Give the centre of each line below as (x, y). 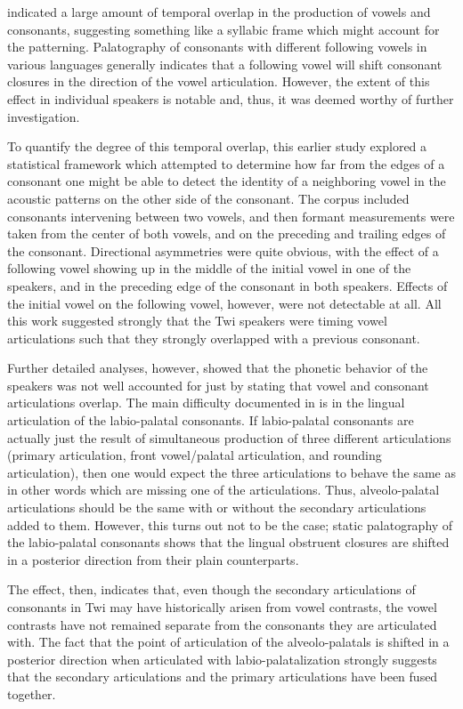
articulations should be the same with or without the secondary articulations (217, 508)
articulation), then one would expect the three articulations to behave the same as (231, 472)
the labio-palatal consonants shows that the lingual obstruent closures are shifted (228, 542)
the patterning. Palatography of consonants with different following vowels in (217, 47)
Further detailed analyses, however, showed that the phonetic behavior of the (218, 368)
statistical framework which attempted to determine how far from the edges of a (226, 163)
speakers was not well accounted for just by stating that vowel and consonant (218, 385)
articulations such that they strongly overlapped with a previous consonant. (214, 338)
